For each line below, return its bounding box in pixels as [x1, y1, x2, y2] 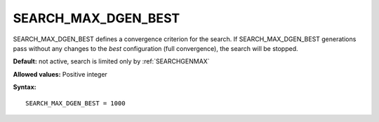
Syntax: [13, 83, 36, 91]
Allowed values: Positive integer [13, 70, 108, 78]
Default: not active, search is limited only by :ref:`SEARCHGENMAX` [13, 57, 210, 66]
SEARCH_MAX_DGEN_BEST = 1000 [25, 99, 126, 107]
